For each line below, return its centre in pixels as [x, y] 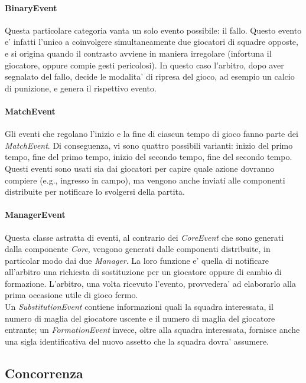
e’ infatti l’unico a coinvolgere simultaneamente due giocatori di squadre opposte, [152, 42]
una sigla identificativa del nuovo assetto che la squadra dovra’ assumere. [137, 341]
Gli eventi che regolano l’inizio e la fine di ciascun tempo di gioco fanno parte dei [152, 134]
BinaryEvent [31, 7]
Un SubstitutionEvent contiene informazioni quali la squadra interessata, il [139, 307]
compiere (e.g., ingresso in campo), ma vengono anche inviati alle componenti [145, 180]
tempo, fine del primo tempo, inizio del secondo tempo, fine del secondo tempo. [149, 157]
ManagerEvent [35, 215]
